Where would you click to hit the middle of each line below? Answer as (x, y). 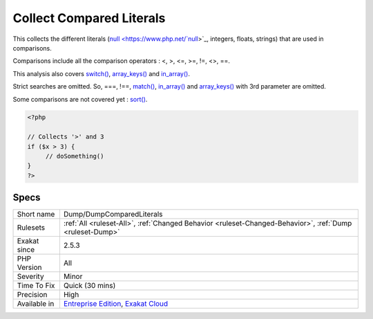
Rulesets (31, 228)
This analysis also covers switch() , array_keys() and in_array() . (101, 73)
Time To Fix (36, 286)
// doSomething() (75, 156)
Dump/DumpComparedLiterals (113, 215)
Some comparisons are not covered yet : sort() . (80, 99)
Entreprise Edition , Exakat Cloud (116, 304)
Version (29, 268)
